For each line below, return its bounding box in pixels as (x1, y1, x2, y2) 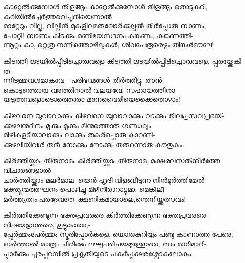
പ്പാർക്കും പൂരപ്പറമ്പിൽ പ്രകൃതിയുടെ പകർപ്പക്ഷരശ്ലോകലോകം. (3, 248, 193, 258)
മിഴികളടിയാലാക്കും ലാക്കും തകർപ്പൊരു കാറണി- (3, 130, 155, 140)
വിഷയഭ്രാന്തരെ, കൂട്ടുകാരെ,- (3, 219, 91, 229)
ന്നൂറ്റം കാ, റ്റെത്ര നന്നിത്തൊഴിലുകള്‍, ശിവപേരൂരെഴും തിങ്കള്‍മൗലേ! (3, 39, 214, 50)
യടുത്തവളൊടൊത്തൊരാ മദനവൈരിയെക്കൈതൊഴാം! (3, 94, 180, 104)
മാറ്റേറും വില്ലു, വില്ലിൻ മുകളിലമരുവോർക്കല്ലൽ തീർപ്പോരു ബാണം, (3, 20, 206, 31)
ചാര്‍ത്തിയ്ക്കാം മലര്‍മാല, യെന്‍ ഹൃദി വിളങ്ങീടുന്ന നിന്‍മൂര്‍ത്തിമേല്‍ (3, 174, 204, 185)
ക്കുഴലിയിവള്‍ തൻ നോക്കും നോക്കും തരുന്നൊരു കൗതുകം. (3, 139, 184, 149)
